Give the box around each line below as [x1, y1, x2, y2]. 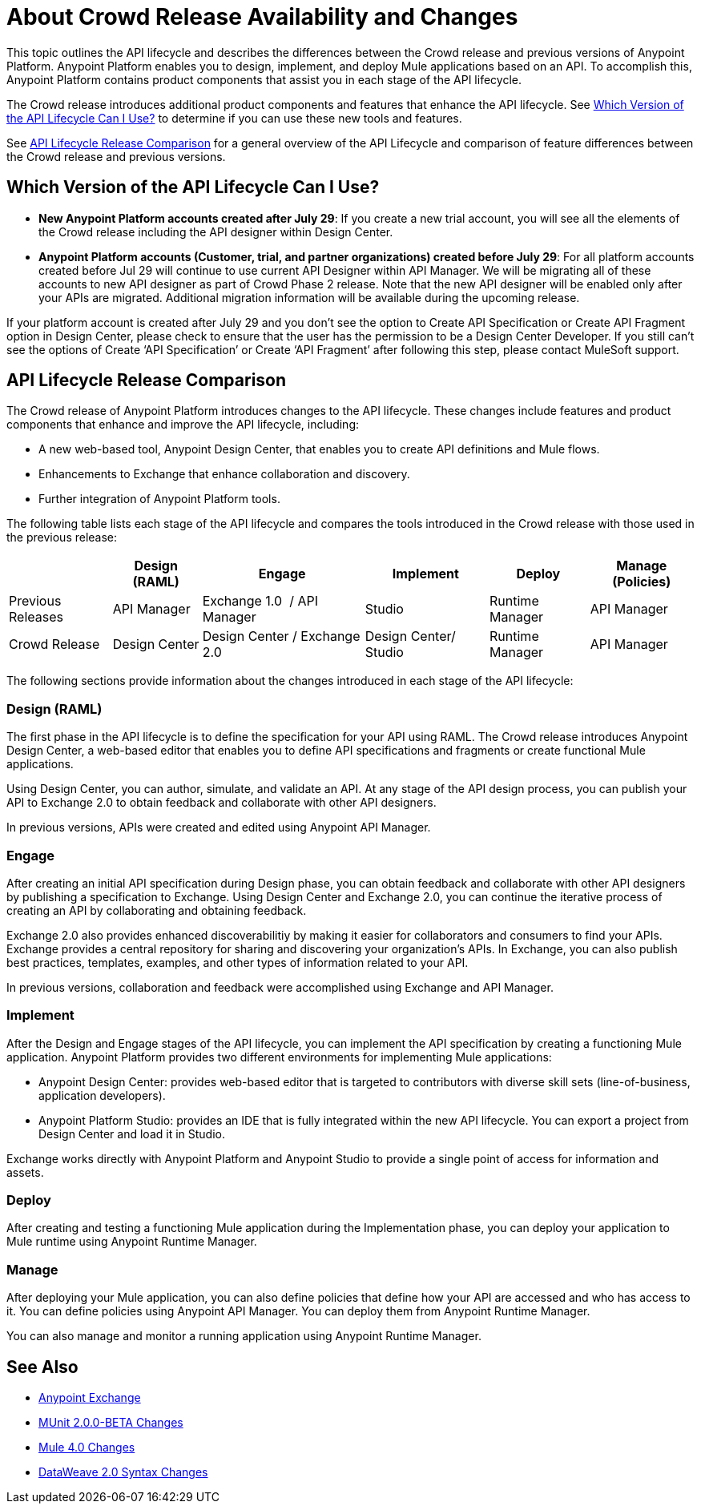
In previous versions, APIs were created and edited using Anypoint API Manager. [6, 820, 431, 835]
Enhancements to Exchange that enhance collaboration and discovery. [38, 467, 410, 481]
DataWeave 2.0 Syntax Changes [38, 1465, 208, 1480]
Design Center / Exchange [202, 628, 361, 645]
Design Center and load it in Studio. [38, 1126, 225, 1141]
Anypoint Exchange [38, 1391, 141, 1405]
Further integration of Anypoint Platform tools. [38, 492, 280, 506]
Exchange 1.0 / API [202, 593, 318, 610]
